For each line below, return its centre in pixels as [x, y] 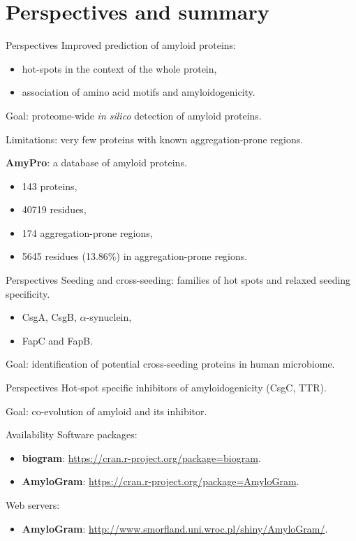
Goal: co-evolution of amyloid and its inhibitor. [106, 411]
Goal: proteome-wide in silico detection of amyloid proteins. [134, 115]
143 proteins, [50, 186]
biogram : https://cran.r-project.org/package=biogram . [141, 457]
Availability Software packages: [72, 434]
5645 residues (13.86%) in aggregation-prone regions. [135, 256]
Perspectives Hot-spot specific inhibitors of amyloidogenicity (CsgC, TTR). [166, 388]
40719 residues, [54, 209]
